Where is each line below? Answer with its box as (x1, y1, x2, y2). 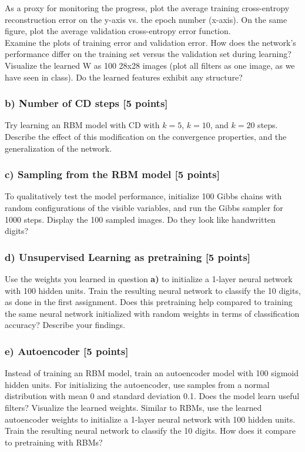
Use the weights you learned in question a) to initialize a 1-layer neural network (5, 272, 293, 284)
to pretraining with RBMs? (5, 436, 103, 448)
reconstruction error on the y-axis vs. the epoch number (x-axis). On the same (5, 13, 287, 25)
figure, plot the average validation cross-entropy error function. (5, 25, 231, 37)
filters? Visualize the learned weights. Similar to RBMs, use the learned (5, 401, 262, 413)
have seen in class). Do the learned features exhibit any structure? (5, 71, 243, 83)
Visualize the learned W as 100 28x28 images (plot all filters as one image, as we (5, 59, 295, 71)
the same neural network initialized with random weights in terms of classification (5, 307, 300, 319)
